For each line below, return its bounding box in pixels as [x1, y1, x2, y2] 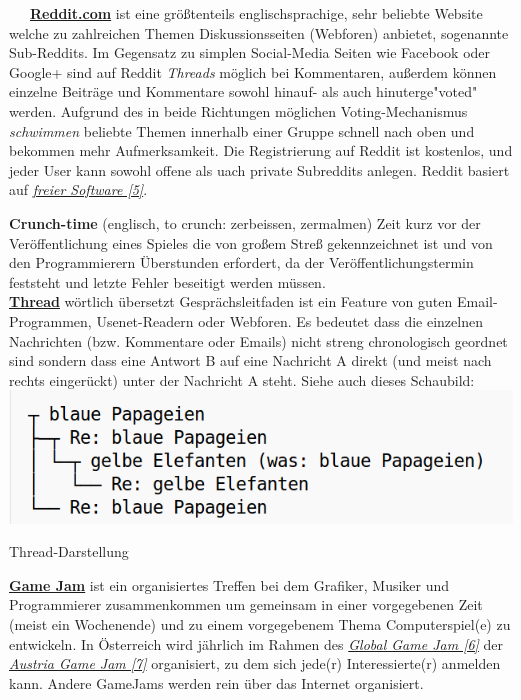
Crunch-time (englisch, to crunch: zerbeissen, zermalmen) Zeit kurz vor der [9, 212, 481, 233]
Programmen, [9, 310, 92, 331]
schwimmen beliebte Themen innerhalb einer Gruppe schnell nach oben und [9, 120, 475, 141]
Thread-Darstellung [9, 541, 129, 562]
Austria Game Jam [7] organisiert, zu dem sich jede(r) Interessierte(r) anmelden [9, 653, 501, 674]
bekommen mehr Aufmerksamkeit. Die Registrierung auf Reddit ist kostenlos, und [9, 140, 513, 161]
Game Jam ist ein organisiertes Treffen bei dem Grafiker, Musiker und [9, 574, 450, 595]
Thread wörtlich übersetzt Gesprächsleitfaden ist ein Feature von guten [9, 291, 453, 312]
